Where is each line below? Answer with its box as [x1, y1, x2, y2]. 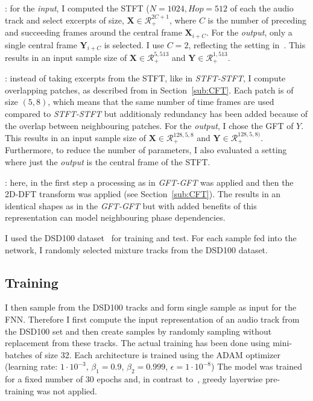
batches [5, 348, 33, 361]
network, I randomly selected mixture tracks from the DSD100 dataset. [5, 243, 268, 256]
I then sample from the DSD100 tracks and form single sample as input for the [5, 301, 297, 314]
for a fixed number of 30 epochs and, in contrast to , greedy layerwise [5, 373, 263, 385]
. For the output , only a [206, 26, 292, 39]
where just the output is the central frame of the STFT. [5, 156, 210, 168]
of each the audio [230, 2, 294, 14]
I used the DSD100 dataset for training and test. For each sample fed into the [5, 232, 297, 244]
